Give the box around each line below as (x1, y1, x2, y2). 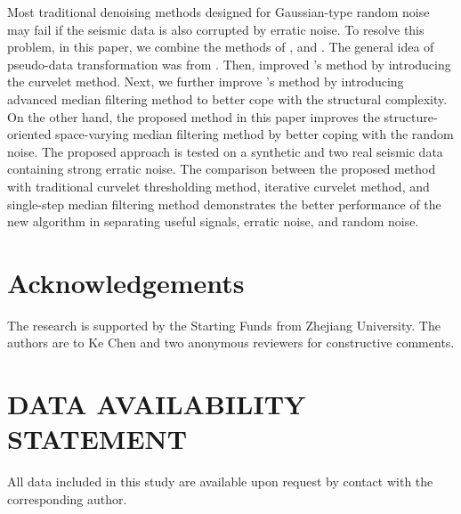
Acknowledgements (7, 264, 245, 300)
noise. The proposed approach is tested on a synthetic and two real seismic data (7, 142, 443, 160)
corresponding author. (7, 489, 127, 508)
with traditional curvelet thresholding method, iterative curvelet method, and (7, 176, 430, 195)
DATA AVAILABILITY (7, 386, 306, 422)
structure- (384, 107, 438, 126)
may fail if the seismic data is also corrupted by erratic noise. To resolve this (7, 20, 425, 38)
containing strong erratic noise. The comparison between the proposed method (7, 159, 436, 178)
